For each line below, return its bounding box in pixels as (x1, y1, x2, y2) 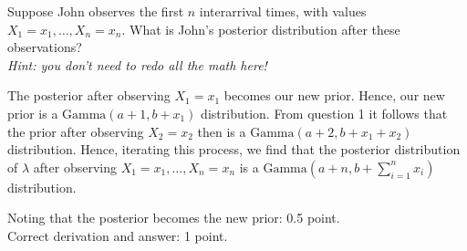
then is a (197, 121, 246, 141)
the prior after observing (7, 121, 144, 141)
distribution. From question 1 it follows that (201, 103, 448, 122)
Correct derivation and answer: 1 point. (7, 225, 228, 245)
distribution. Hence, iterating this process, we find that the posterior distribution (7, 140, 461, 159)
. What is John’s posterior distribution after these (121, 19, 400, 38)
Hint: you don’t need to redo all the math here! (7, 55, 267, 74)
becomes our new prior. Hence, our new (223, 86, 445, 105)
